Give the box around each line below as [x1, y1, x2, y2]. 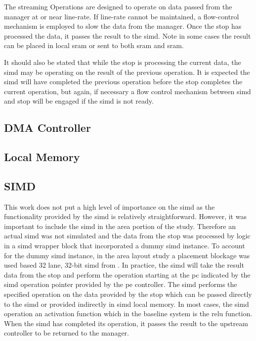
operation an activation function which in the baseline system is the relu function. [4, 308, 253, 319]
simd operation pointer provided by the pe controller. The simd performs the [4, 279, 237, 289]
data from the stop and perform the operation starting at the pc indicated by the [4, 269, 251, 280]
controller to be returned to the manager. [4, 328, 129, 338]
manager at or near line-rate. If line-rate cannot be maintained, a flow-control [4, 11, 239, 21]
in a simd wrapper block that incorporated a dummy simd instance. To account [4, 240, 245, 251]
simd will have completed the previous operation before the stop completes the [4, 76, 243, 87]
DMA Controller [4, 120, 91, 135]
